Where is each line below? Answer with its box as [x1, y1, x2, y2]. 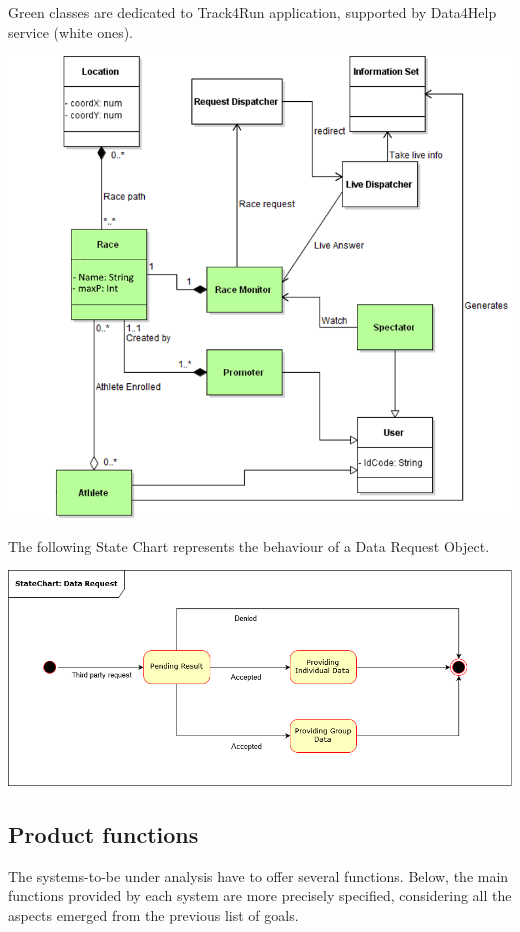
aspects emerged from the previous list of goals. [8, 904, 299, 925]
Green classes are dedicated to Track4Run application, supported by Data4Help [8, 2, 497, 22]
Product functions [8, 818, 199, 849]
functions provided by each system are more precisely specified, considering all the [8, 885, 512, 906]
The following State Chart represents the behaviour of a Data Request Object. [8, 535, 490, 556]
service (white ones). [8, 21, 134, 42]
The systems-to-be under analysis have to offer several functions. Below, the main [8, 865, 509, 886]
